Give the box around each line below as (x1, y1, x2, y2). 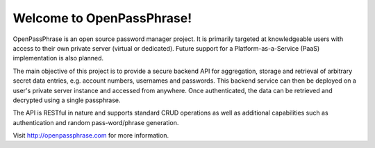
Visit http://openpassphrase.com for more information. (12, 131, 169, 140)
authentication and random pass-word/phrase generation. (12, 118, 179, 126)
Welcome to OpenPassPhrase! (12, 10, 192, 26)
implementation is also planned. (12, 54, 104, 63)
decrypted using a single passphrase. (12, 96, 121, 104)
